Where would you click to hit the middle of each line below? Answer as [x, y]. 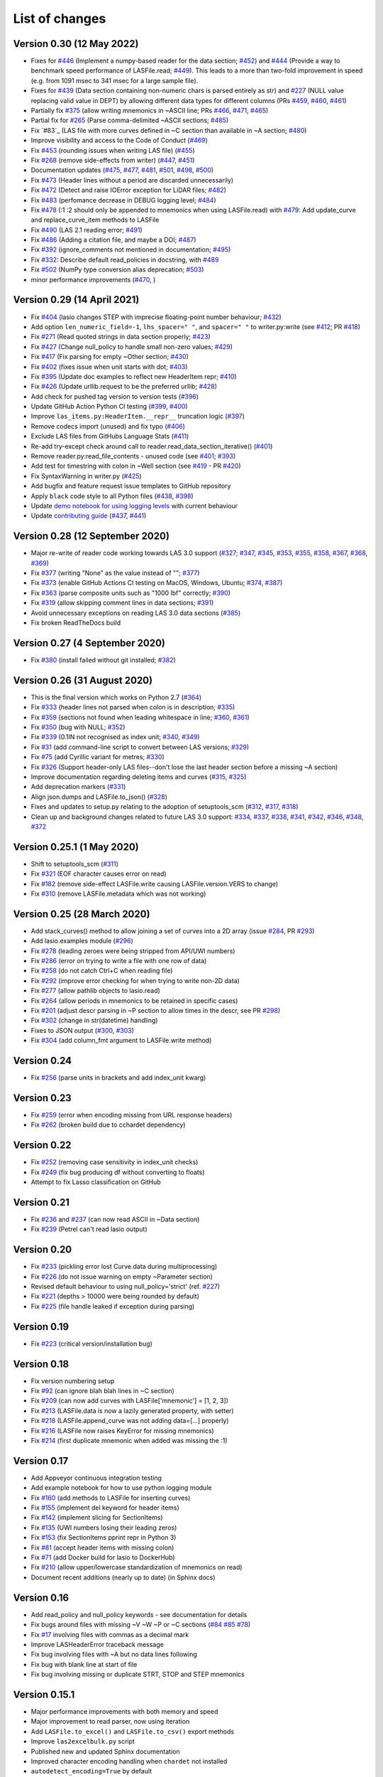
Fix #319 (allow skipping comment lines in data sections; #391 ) [122, 603]
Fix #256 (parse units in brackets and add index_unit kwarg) [118, 1078]
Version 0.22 [42, 1145]
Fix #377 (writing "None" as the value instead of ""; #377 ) [115, 573]
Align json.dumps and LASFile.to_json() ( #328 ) [99, 797]
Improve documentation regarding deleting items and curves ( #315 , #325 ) [139, 777]
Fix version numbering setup [73, 1381]
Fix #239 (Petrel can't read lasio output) [89, 1229]
